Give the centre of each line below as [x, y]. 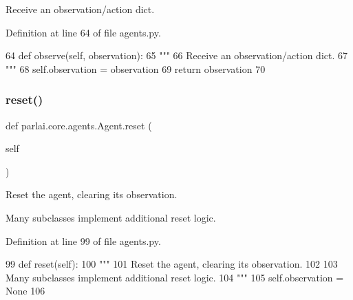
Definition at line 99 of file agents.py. [83, 240]
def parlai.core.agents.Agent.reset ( [79, 125]
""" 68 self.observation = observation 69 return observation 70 [136, 68]
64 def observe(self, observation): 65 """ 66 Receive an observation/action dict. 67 [177, 55]
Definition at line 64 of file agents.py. [83, 32]
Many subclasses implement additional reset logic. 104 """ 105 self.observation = [175, 277]
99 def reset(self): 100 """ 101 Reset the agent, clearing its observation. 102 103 [172, 264]
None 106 [25, 291]
